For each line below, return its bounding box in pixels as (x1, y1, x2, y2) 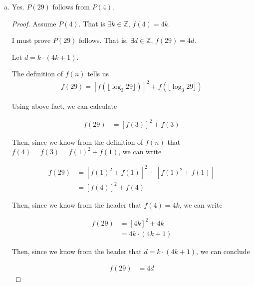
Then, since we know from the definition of (11, 136, 143, 147)
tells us (87, 68, 109, 79)
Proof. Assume (11, 18, 56, 28)
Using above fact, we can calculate (11, 100, 117, 111)
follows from (52, 1, 90, 11)
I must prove (11, 35, 51, 45)
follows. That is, (79, 35, 128, 45)
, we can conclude (196, 246, 250, 257)
